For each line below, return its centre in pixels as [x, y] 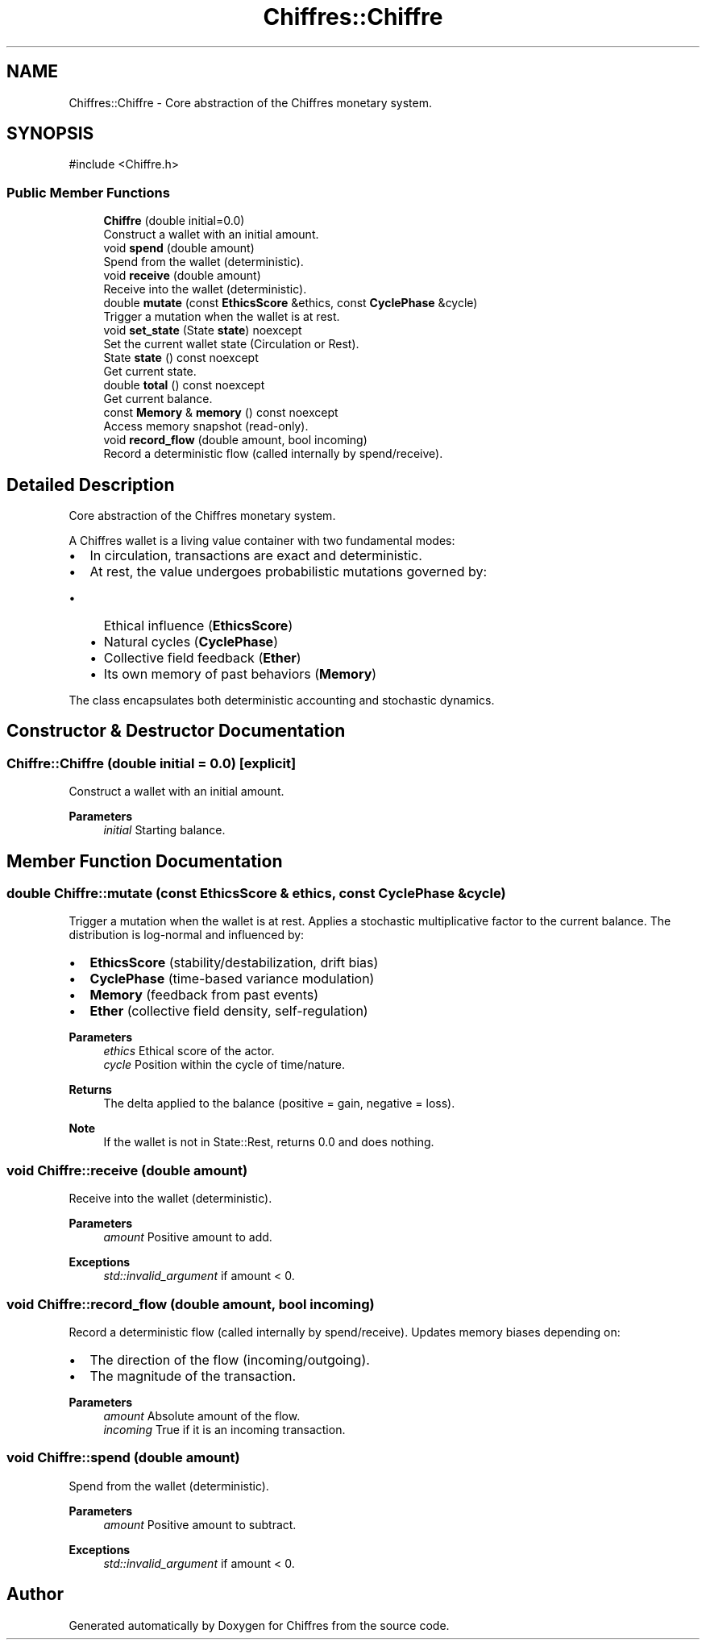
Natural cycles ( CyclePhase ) [191, 642]
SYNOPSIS [50, 134]
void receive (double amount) [182, 276]
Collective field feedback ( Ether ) [202, 658]
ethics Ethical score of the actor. [189, 1051]
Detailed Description [91, 484]
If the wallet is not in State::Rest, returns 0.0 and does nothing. [269, 1142]
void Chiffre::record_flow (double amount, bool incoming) [191, 1304]
